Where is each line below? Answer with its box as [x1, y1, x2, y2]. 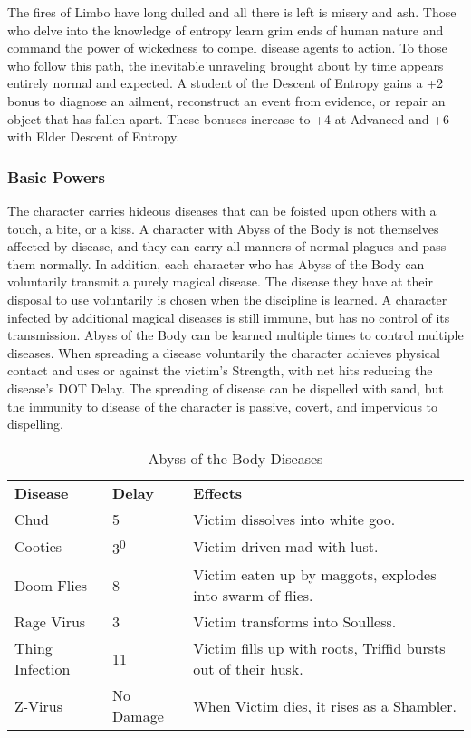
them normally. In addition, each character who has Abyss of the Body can [7, 254, 425, 273]
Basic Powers [7, 165, 105, 188]
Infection [14, 658, 71, 680]
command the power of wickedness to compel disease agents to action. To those [7, 38, 447, 57]
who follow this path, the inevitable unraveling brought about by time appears [7, 55, 444, 74]
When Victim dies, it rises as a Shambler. [193, 694, 457, 716]
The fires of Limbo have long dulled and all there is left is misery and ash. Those [7, 3, 457, 21]
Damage [112, 705, 164, 727]
